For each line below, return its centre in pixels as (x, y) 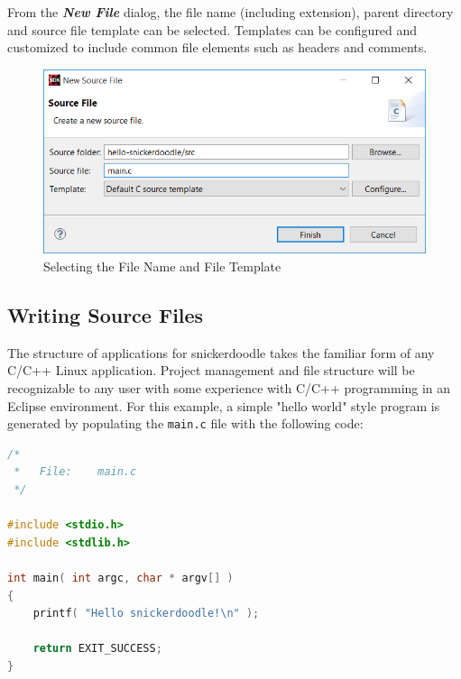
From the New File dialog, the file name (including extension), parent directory (230, 12)
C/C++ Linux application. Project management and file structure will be (211, 370)
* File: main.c (75, 472)
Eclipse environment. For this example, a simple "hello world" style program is (224, 405)
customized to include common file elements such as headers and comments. (217, 47)
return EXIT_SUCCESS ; (97, 649)
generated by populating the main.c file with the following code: (185, 423)
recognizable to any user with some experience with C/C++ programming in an (229, 387)
